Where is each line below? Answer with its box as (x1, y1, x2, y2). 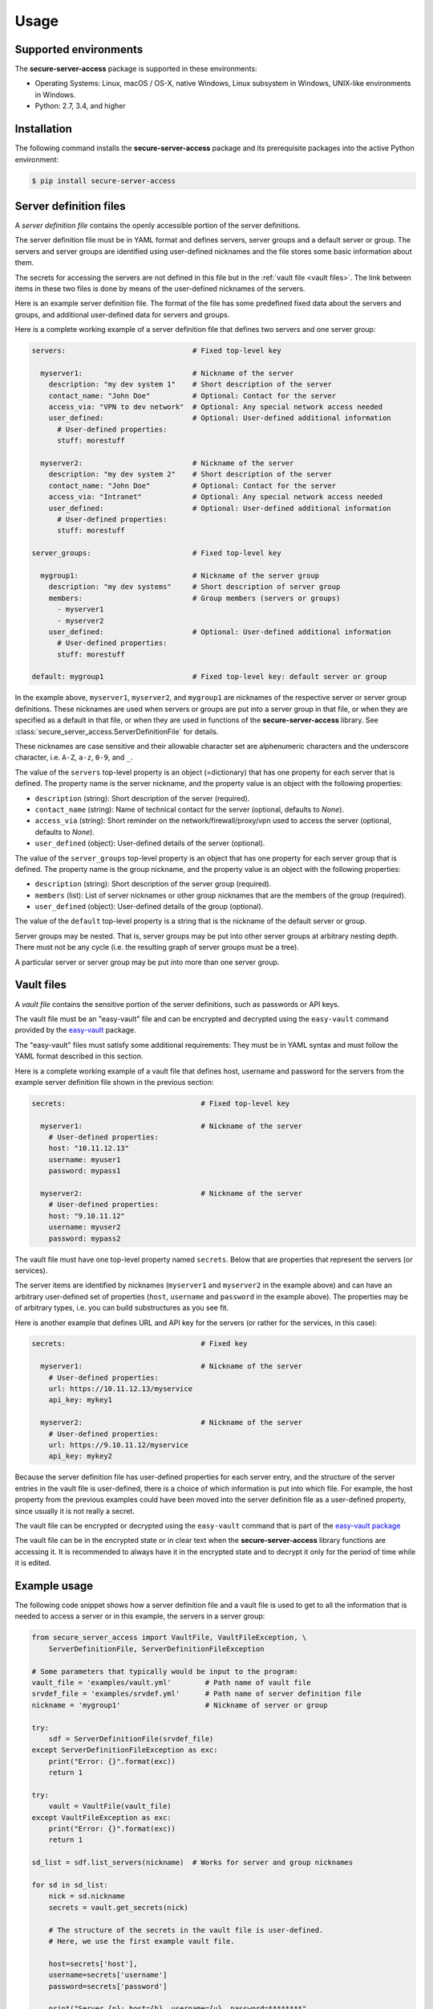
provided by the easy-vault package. (14, 1025, 136, 1035)
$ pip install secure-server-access (31, 176, 176, 185)
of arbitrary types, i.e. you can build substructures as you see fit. (14, 1303, 229, 1313)
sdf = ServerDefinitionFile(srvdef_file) (48, 1734, 214, 1743)
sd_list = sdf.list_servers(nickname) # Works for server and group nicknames (31, 1858, 354, 1868)
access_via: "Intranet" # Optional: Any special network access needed (48, 493, 383, 501)
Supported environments (14, 43, 144, 56)
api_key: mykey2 (48, 1451, 112, 1461)
